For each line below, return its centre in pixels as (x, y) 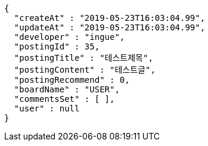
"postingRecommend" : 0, (72, 80)
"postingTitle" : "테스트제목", (83, 58)
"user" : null (47, 108)
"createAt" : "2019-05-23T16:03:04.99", (110, 18)
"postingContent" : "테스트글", (85, 70)
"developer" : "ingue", (69, 37)
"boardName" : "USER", (67, 89)
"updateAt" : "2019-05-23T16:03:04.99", (110, 27)
